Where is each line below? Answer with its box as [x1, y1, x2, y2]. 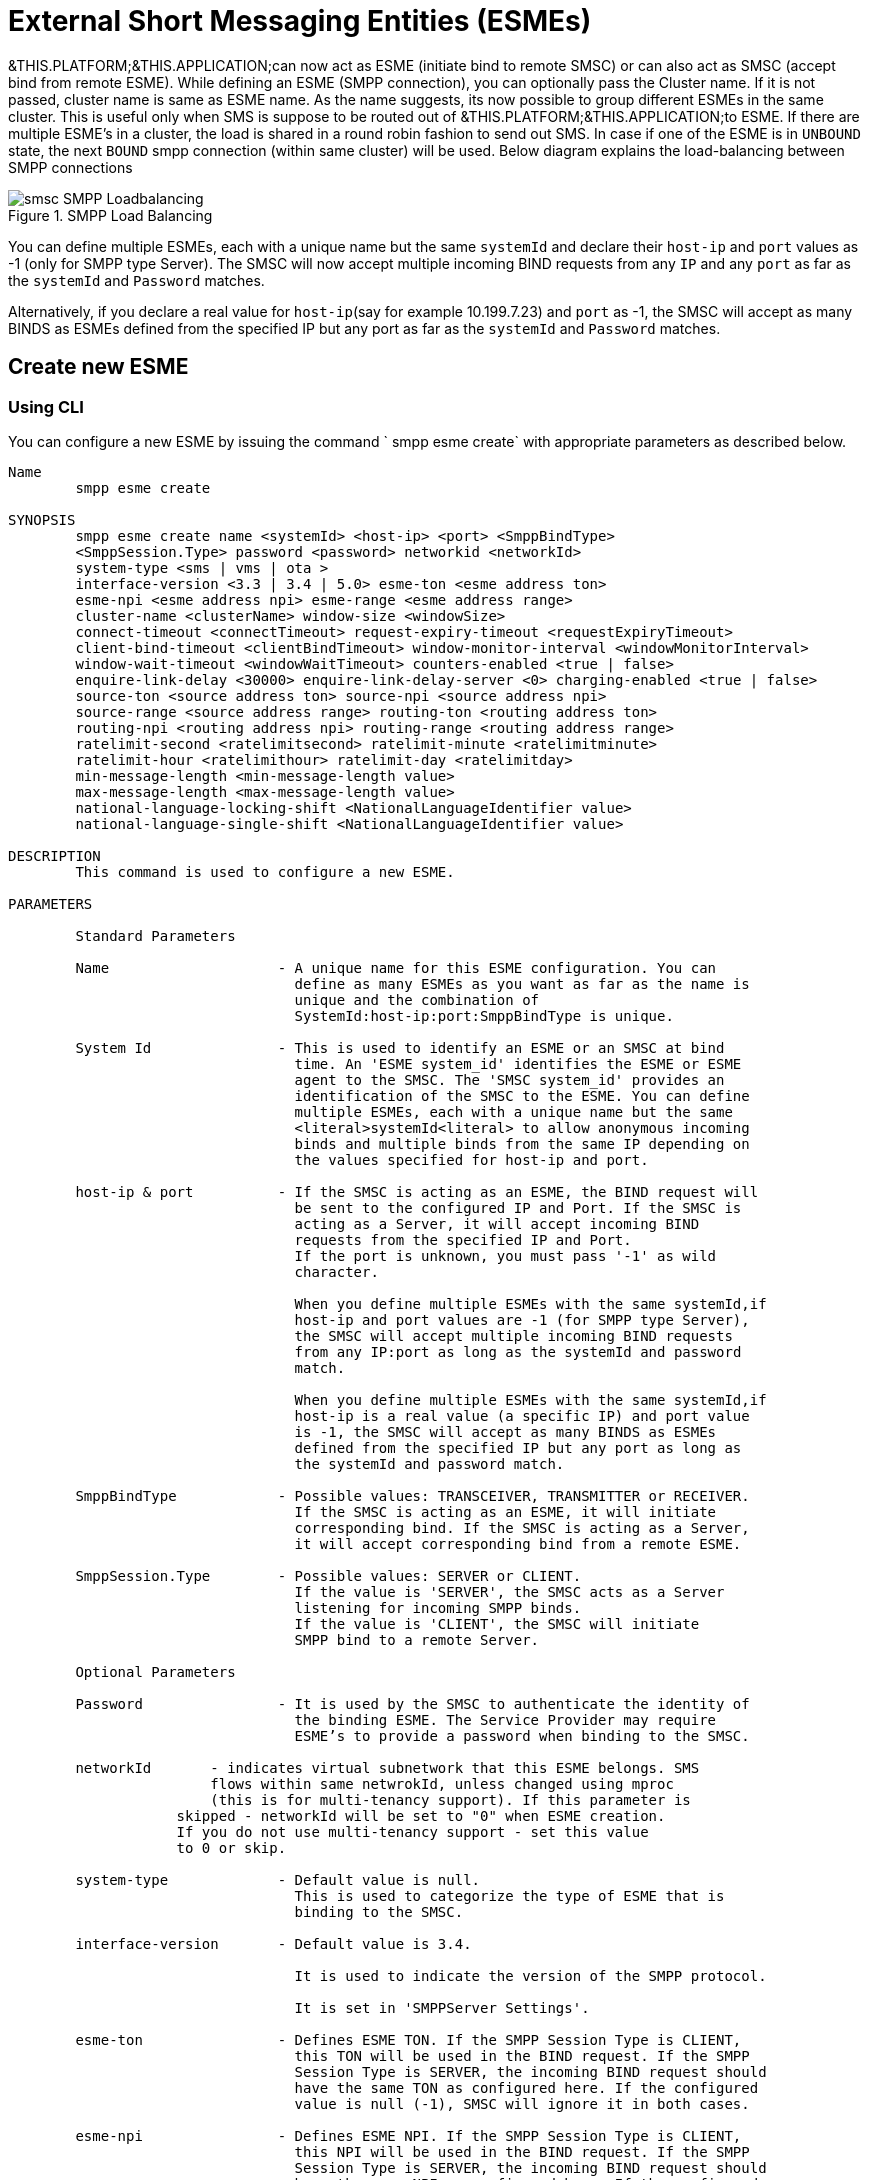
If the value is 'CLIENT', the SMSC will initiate [294, 1615, 700, 1632]
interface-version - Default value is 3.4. [75, 1935, 472, 1952]
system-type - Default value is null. [75, 1871, 481, 1888]
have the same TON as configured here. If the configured [294, 2079, 759, 2096]
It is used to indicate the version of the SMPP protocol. [294, 1967, 767, 1984]
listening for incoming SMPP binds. [294, 1599, 582, 1616]
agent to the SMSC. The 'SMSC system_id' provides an [294, 1071, 725, 1088]
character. [294, 1263, 379, 1280]
